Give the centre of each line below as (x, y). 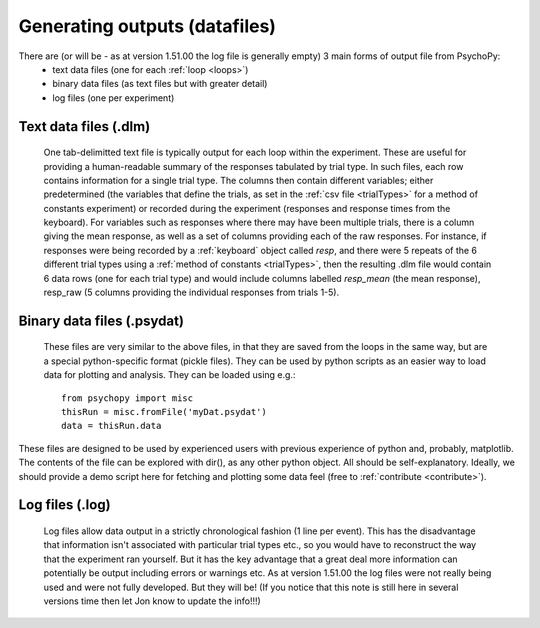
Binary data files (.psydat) (101, 320)
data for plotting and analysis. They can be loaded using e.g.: (169, 375)
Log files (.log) (64, 505)
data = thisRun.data (111, 426)
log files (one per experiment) (113, 97)
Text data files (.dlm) (84, 126)
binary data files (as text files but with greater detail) (160, 84)
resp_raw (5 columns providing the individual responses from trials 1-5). (191, 292)
